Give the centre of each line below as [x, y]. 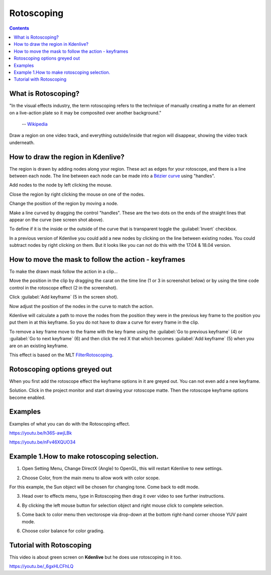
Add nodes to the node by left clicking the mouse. [61, 185]
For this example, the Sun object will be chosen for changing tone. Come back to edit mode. [104, 487]
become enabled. [27, 397]
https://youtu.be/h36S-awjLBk [41, 433]
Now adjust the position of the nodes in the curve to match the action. [82, 306]
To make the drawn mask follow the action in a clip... [63, 271]
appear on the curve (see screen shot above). [56, 220]
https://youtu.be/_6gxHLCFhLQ [41, 566]
